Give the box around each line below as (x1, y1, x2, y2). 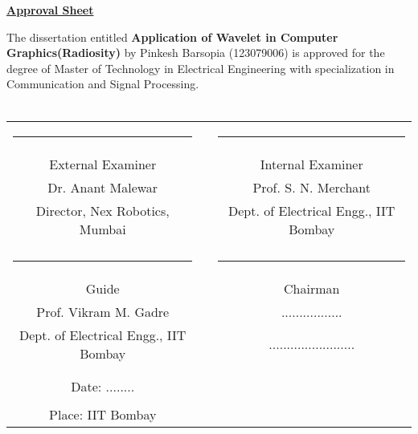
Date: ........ (71, 376, 135, 395)
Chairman (284, 278, 340, 298)
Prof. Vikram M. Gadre (36, 302, 170, 321)
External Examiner (49, 154, 157, 173)
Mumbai (79, 219, 126, 238)
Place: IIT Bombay (49, 404, 157, 424)
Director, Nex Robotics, (35, 201, 170, 220)
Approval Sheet (6, 2, 94, 18)
